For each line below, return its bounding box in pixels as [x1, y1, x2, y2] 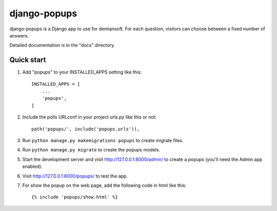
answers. [9, 32, 29, 39]
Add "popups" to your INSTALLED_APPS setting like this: [22, 69, 142, 75]
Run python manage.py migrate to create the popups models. [22, 147, 161, 153]
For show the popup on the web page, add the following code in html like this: [22, 182, 187, 188]
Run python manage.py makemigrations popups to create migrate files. [22, 137, 184, 143]
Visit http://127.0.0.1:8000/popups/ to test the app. [22, 172, 128, 179]
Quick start [9, 55, 46, 64]
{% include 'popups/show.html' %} [31, 194, 118, 200]
